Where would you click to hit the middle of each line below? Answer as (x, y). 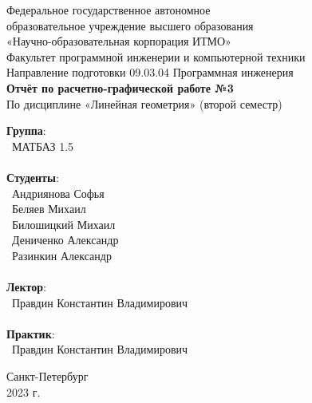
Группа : (26, 130)
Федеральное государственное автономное (109, 10)
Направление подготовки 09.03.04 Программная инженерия (150, 72)
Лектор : (27, 287)
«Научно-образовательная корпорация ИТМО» (119, 41)
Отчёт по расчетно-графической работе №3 (120, 87)
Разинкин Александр (61, 255)
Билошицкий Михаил (63, 224)
